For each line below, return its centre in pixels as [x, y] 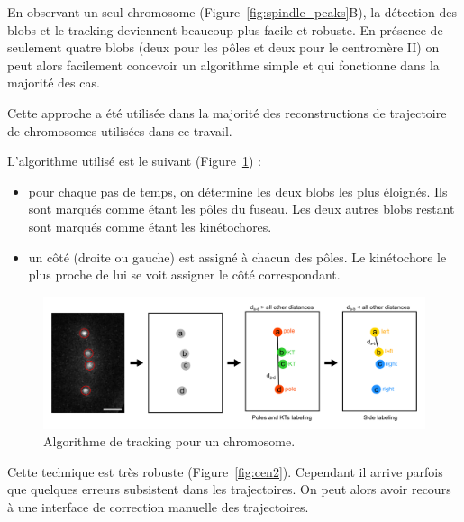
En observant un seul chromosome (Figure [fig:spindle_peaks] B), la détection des [232, 12]
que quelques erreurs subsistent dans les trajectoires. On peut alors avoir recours [229, 489]
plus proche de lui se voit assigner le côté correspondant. [184, 275]
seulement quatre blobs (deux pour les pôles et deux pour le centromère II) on [223, 47]
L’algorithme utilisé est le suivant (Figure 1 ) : [134, 161]
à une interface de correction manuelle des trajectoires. [158, 507]
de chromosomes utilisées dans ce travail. [120, 130]
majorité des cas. [54, 82]
